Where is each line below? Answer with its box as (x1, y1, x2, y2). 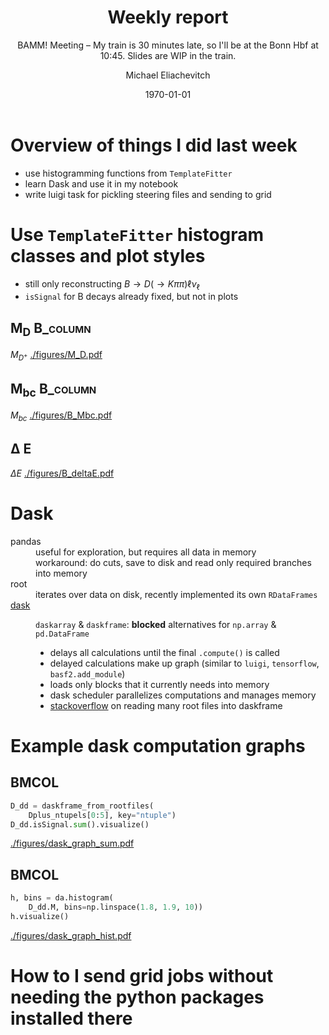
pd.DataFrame (35, 629, 90, 639)
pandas (10, 535, 42, 547)
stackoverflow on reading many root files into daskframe (49, 699, 283, 711)
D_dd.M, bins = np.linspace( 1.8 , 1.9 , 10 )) (28, 902, 203, 913)
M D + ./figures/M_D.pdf (10, 349, 103, 363)
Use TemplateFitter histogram (10, 223, 265, 246)
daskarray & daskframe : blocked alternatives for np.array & (35, 618, 277, 630)
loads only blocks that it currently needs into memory (49, 678, 270, 690)
